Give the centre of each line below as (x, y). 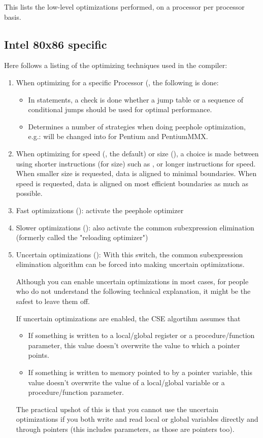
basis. (13, 16)
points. (39, 355)
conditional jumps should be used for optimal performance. (120, 109)
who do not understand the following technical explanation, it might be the (133, 291)
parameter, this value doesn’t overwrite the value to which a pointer (134, 345)
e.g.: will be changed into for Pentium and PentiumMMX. (118, 136)
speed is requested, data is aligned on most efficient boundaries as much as (132, 183)
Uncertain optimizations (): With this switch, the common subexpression (129, 254)
